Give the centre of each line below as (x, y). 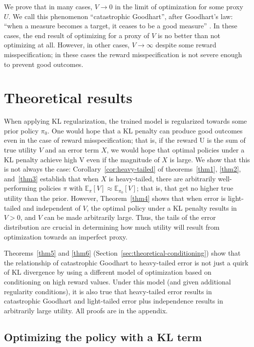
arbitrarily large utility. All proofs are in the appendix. (86, 310)
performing (20, 188)
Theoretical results (68, 98)
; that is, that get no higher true (185, 188)
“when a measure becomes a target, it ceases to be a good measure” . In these (121, 26)
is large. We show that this (210, 159)
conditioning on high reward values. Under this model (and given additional (117, 282)
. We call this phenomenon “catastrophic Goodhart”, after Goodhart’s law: (121, 16)
